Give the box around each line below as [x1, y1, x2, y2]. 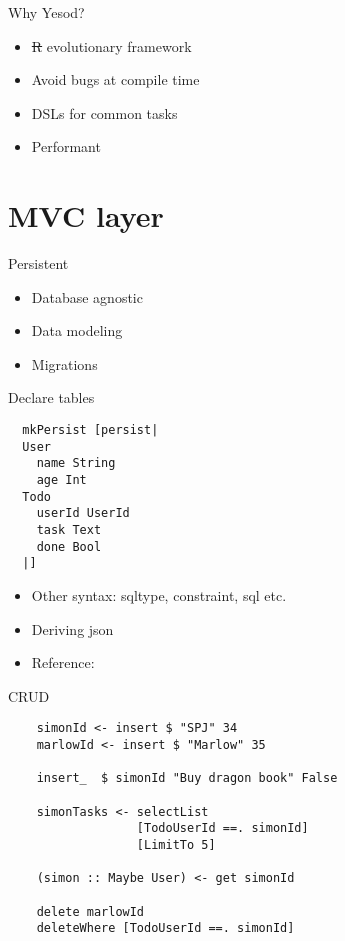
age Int [36, 473, 87, 488]
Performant [31, 136, 101, 157]
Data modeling [31, 320, 123, 341]
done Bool [36, 539, 102, 554]
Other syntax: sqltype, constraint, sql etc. [31, 584, 287, 605]
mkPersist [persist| [22, 423, 159, 438]
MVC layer [8, 195, 164, 236]
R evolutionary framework [31, 35, 192, 56]
